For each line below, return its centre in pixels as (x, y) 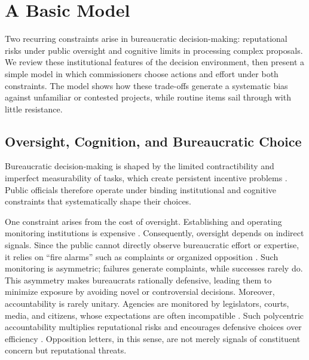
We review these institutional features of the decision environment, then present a (155, 62)
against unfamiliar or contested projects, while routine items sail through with (148, 97)
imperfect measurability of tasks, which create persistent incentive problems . (146, 178)
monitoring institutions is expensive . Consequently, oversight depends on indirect (154, 233)
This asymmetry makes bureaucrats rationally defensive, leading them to (138, 280)
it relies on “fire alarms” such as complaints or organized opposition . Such (142, 256)
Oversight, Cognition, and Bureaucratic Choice (153, 141)
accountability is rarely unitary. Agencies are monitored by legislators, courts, (147, 303)
